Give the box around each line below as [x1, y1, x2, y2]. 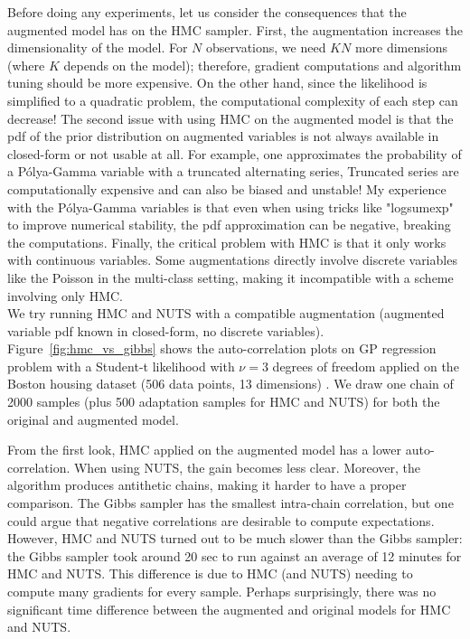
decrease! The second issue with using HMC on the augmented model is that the [7, 108, 454, 127]
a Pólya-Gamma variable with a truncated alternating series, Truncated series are [7, 162, 459, 181]
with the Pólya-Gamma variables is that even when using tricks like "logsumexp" [7, 197, 454, 216]
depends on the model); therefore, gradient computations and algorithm [63, 55, 462, 74]
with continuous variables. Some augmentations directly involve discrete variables [7, 250, 457, 269]
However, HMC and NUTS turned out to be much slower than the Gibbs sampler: [7, 529, 463, 548]
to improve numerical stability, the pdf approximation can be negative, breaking [7, 215, 451, 234]
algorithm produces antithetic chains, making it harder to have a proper [7, 475, 407, 494]
